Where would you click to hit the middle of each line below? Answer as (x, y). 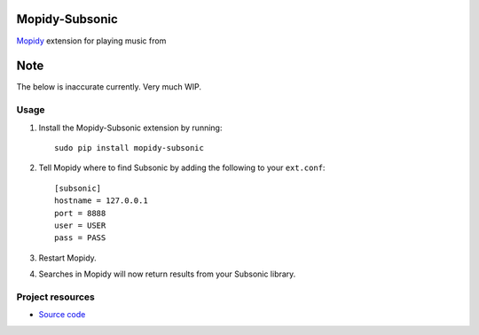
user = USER (80, 225)
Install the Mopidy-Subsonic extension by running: (130, 128)
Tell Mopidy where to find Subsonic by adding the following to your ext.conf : (182, 167)
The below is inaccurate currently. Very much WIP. (109, 87)
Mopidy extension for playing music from (91, 41)
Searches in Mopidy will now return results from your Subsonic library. (167, 274)
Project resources (55, 297)
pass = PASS (80, 238)
